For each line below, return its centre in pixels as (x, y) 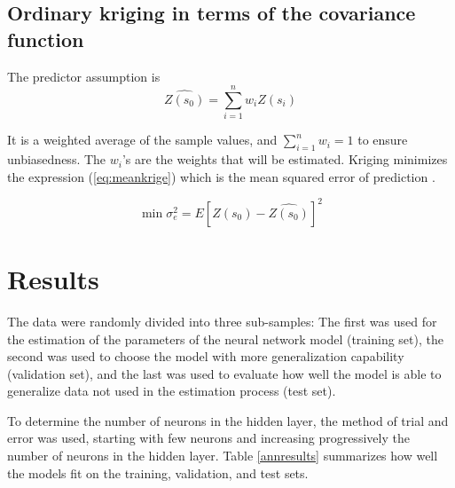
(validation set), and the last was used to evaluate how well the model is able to (224, 373)
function (46, 39)
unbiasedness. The (57, 159)
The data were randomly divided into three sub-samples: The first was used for (222, 321)
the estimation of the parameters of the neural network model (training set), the (225, 338)
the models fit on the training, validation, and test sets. (158, 472)
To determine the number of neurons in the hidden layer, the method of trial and (228, 420)
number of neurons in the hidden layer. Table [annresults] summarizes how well (223, 456)
